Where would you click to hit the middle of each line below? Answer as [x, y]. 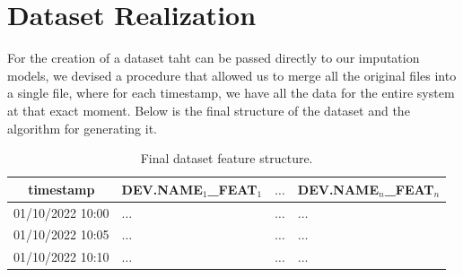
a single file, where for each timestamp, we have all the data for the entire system [231, 93]
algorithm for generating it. [82, 128]
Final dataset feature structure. [227, 158]
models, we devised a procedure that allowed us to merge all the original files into [232, 75]
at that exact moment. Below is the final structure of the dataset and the [209, 110]
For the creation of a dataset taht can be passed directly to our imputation [214, 58]
